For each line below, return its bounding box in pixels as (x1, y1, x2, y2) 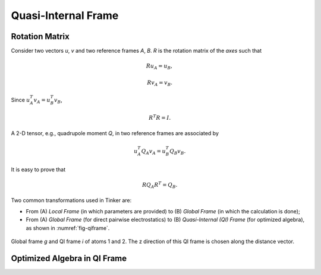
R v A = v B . (146, 79, 173, 87)
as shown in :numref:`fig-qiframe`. (26, 224, 110, 231)
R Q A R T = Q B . (141, 181, 178, 190)
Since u (11, 97, 30, 104)
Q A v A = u (141, 148, 166, 156)
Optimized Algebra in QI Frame (11, 253, 127, 263)
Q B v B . (169, 148, 186, 156)
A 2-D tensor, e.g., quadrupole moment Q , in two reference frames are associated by (11, 130, 219, 137)
